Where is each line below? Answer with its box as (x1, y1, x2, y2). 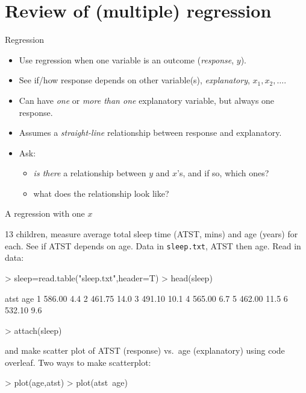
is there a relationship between (33, 167, 146, 179)
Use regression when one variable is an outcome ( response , (19, 53, 234, 66)
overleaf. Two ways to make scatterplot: (5, 356, 151, 368)
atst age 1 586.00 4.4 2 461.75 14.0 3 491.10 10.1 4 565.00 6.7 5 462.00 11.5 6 (5, 292, 288, 304)
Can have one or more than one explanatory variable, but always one (19, 94, 275, 106)
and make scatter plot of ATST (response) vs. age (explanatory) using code (5, 344, 285, 357)
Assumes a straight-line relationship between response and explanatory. (19, 126, 282, 139)
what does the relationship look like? (33, 187, 169, 199)
